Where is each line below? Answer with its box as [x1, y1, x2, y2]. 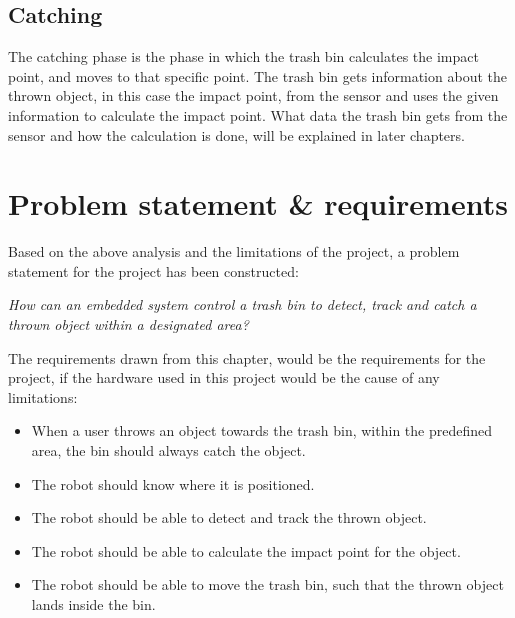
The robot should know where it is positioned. [31, 473, 315, 494]
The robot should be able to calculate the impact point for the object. [31, 540, 461, 561]
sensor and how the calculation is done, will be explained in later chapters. [8, 124, 465, 145]
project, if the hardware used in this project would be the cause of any [8, 367, 440, 388]
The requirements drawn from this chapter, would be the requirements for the [8, 347, 486, 368]
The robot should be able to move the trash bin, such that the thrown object [31, 574, 504, 595]
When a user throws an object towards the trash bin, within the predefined [31, 420, 492, 441]
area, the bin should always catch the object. [31, 440, 306, 461]
